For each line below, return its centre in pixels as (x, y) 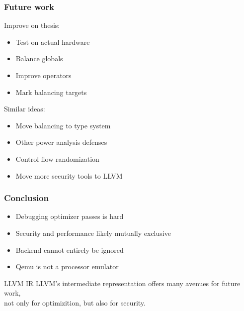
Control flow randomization (57, 158)
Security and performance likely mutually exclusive (93, 233)
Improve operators (43, 75)
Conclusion (26, 198)
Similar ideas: (25, 109)
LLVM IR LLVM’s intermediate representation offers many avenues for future (122, 283)
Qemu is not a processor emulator (67, 266)
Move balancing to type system (63, 125)
